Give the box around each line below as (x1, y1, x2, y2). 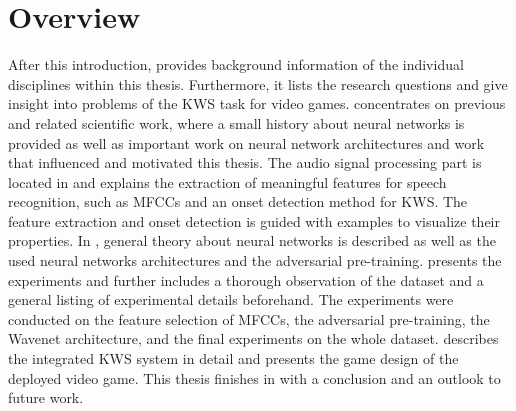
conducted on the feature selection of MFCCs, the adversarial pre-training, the (8, 308, 490, 329)
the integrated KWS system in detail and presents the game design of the (8, 348, 459, 369)
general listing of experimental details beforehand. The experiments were (8, 289, 454, 310)
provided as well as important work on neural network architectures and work (8, 132, 485, 153)
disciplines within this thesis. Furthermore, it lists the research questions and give (8, 73, 508, 94)
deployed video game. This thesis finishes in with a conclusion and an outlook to (8, 367, 501, 388)
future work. (8, 387, 84, 408)
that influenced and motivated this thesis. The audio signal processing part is (8, 152, 482, 173)
